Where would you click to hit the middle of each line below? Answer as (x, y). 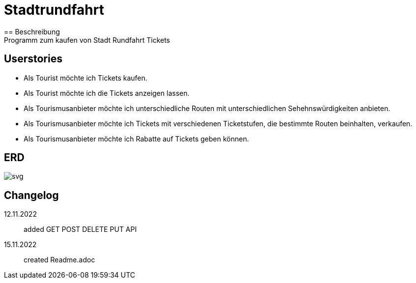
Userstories (33, 59)
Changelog (31, 195)
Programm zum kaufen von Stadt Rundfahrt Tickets (87, 40)
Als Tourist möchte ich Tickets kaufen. (86, 78)
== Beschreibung (32, 31)
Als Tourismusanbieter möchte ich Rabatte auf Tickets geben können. (136, 139)
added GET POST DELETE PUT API (80, 229)
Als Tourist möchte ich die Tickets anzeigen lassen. (107, 93)
